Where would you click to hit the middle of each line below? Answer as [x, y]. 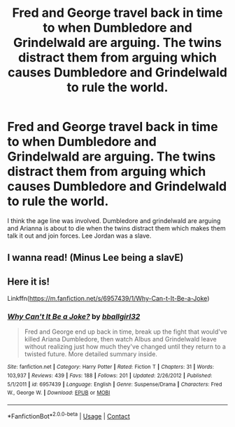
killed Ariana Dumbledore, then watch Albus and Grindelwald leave [120, 339]
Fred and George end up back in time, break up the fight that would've [126, 332]
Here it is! [29, 282]
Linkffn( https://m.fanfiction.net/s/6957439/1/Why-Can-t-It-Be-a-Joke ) [108, 299]
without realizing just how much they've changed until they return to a [125, 347]
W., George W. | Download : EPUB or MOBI [59, 393]
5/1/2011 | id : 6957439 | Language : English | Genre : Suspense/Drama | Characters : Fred [115, 384]
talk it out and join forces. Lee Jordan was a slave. [79, 236]
